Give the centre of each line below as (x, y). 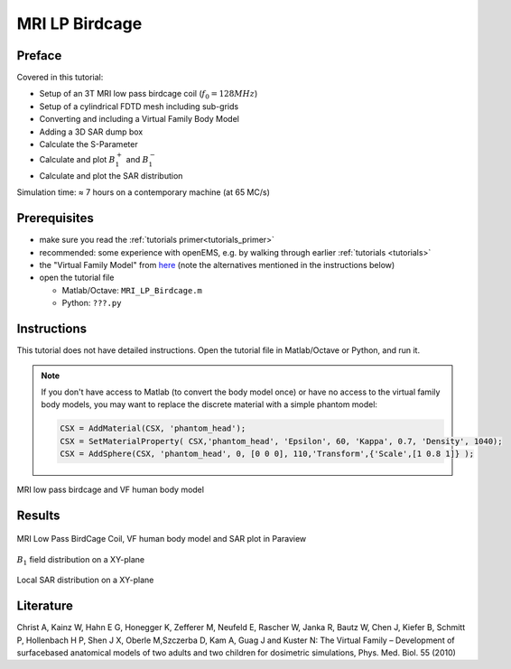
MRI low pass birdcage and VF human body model (111, 490)
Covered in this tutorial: (60, 78)
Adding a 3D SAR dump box (91, 132)
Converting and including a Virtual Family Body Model (139, 119)
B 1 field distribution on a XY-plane (80, 560)
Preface (39, 56)
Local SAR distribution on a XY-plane (85, 580)
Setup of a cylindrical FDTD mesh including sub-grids (139, 106)
